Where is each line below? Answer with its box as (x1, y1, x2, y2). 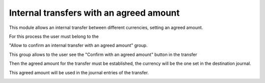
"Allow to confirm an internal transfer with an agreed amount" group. (9, 42, 148, 49)
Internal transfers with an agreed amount (9, 7, 180, 18)
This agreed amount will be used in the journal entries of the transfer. (9, 69, 149, 76)
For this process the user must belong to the (9, 33, 99, 39)
